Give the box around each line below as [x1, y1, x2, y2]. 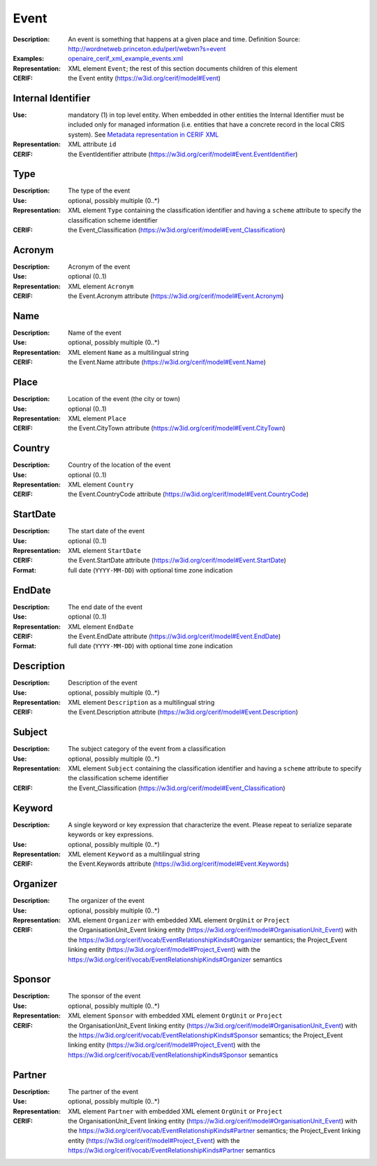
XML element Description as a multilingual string [68, 698, 215, 706]
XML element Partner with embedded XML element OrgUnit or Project [68, 1107, 283, 1116]
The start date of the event [68, 527, 145, 535]
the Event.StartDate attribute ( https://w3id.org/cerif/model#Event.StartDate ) [68, 556, 286, 565]
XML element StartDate [68, 547, 141, 555]
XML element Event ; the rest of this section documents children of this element [68, 64, 298, 73]
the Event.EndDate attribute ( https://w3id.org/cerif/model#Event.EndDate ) [68, 632, 281, 640]
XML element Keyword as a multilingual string [68, 850, 200, 858]
